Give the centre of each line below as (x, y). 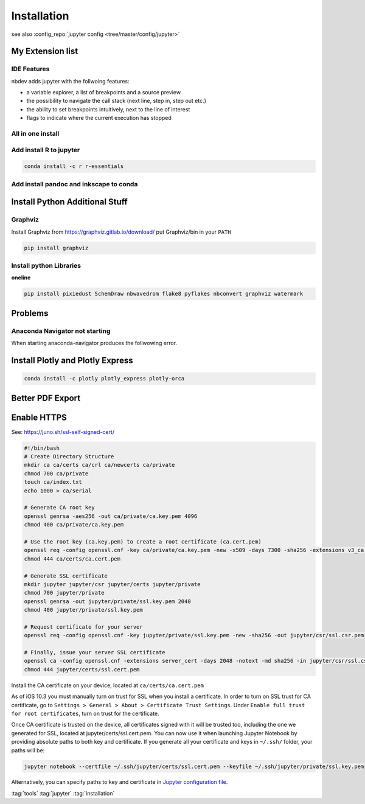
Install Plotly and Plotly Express (72, 360)
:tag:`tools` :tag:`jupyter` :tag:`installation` (63, 793)
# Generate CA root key (60, 508)
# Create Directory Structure (69, 457)
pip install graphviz (56, 248)
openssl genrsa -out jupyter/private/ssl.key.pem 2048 (107, 601)
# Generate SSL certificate (66, 576)
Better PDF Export (46, 398)
